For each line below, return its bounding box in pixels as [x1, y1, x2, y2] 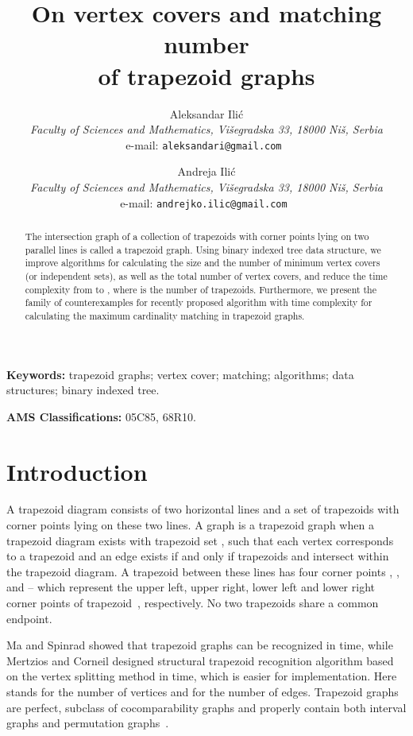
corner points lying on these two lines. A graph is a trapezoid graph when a [6, 517, 374, 533]
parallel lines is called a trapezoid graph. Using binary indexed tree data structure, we [25, 242, 381, 256]
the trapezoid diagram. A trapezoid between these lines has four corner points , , [6, 563, 399, 579]
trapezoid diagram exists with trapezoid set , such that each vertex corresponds [6, 532, 394, 548]
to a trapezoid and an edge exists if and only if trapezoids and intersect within [6, 548, 389, 564]
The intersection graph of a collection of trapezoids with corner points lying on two [25, 229, 369, 242]
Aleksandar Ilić [169, 105, 244, 122]
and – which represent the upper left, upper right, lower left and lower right [6, 579, 375, 595]
